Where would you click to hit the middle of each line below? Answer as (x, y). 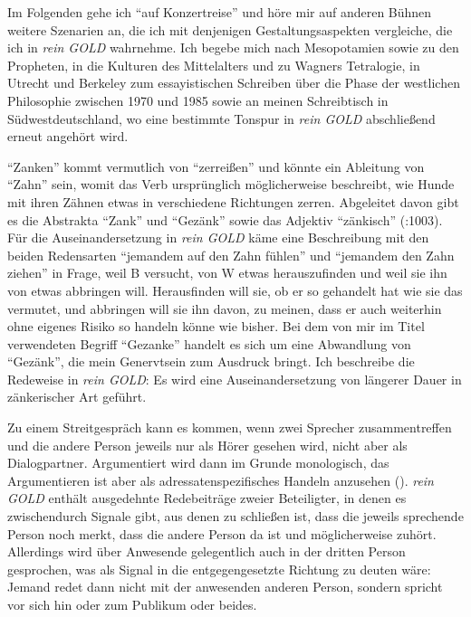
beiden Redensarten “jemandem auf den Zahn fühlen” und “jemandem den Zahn (231, 255)
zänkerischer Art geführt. (77, 397)
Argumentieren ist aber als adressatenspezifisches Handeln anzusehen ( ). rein (221, 480)
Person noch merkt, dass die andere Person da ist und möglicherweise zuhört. (222, 533)
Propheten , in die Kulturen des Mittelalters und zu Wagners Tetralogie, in (214, 65)
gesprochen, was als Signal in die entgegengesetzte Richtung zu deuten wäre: (219, 569)
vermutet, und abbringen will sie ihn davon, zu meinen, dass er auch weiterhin (225, 308)
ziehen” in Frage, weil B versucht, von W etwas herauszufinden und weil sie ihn (227, 273)
